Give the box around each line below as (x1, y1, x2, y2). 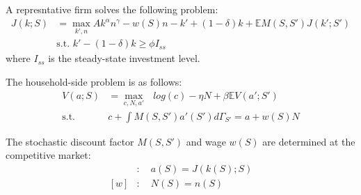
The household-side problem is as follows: (6, 74, 182, 88)
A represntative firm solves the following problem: (6, 2, 218, 16)
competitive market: (6, 148, 91, 162)
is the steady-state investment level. (48, 51, 200, 65)
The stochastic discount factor (6, 134, 134, 148)
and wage (186, 134, 226, 148)
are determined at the (262, 134, 355, 148)
